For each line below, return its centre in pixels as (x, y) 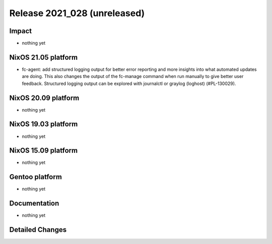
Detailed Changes (38, 230)
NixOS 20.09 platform (44, 98)
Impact (21, 31)
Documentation (34, 204)
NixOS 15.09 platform (44, 151)
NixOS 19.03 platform (44, 124)
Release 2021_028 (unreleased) (77, 13)
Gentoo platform (36, 177)
